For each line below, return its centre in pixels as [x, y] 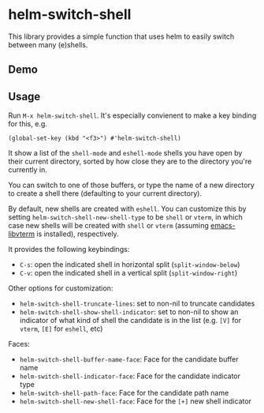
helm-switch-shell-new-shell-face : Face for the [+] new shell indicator [136, 401]
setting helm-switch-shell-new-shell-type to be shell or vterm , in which [125, 217]
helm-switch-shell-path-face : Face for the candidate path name [124, 393]
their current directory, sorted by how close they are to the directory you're [130, 161]
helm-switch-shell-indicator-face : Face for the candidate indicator [130, 376]
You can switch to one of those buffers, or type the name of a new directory [131, 185]
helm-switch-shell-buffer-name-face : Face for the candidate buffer [129, 359]
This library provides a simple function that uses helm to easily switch [121, 36]
